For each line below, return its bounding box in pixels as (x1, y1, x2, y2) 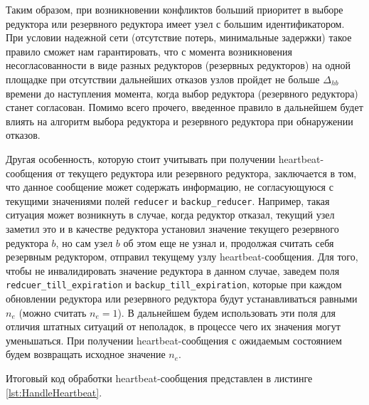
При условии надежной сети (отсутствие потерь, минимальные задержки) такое (6, 30, 352, 45)
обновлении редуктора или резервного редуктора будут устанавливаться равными (6, 291, 358, 305)
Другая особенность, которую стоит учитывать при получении (6, 151, 276, 166)
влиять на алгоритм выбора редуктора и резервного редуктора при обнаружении (6, 113, 353, 128)
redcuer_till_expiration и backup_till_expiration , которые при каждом (6, 277, 342, 292)
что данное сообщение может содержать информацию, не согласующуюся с (6, 179, 333, 194)
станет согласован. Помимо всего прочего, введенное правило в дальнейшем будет (6, 100, 363, 115)
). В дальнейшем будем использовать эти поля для (117, 305, 336, 320)
